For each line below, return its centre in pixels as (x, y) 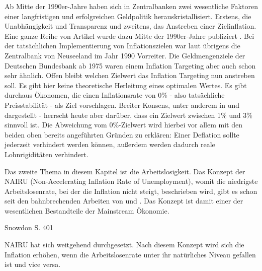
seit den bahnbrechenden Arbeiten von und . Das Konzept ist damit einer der (124, 201)
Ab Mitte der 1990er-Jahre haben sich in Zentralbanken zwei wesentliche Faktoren (131, 6)
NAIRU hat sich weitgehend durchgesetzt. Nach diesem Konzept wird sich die (124, 245)
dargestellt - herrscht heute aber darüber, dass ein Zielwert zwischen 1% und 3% (128, 115)
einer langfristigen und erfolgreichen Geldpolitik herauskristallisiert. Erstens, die (128, 16)
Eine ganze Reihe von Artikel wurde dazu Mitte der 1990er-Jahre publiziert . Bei (129, 36)
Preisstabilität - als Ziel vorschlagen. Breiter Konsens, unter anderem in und (122, 105)
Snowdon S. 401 (29, 227)
